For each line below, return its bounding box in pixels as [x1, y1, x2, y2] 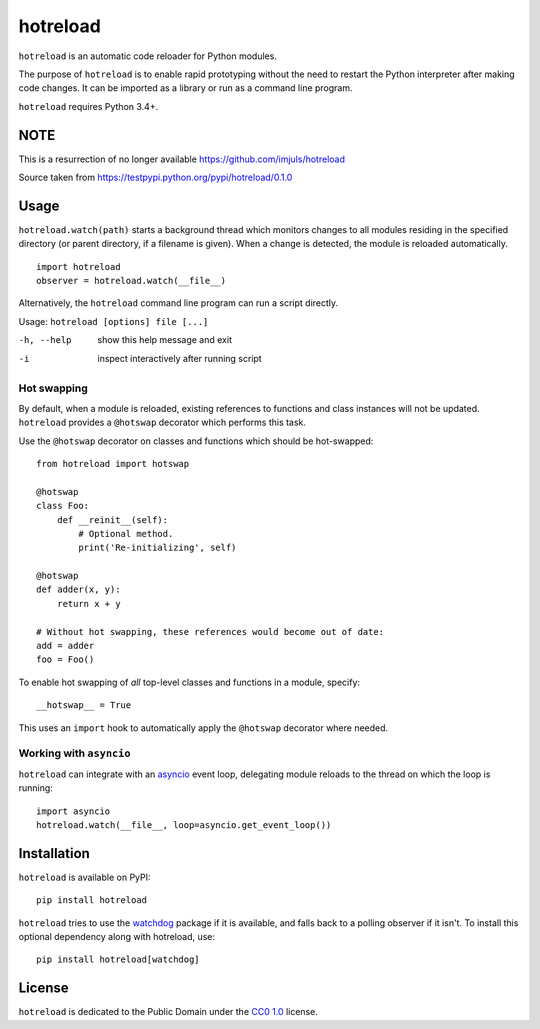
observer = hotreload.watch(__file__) [36, 275, 227, 287]
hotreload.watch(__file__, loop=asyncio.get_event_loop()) [36, 819, 332, 830]
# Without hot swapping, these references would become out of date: [36, 626, 385, 637]
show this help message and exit [97, 334, 232, 346]
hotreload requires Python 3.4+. [18, 100, 159, 112]
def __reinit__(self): [56, 514, 169, 525]
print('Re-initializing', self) [78, 542, 237, 554]
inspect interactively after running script [97, 352, 262, 364]
